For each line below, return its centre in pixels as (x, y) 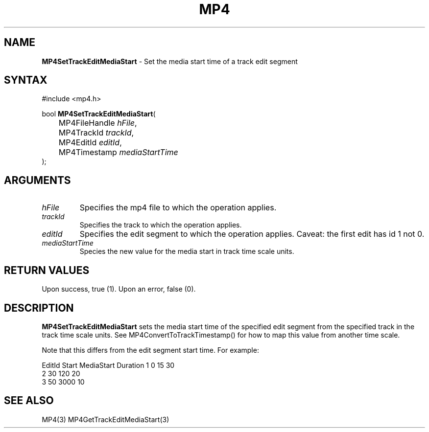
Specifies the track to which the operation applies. (161, 225)
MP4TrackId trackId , (96, 133)
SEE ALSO (29, 401)
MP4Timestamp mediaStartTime (118, 152)
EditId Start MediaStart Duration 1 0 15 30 (108, 365)
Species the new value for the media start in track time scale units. (187, 251)
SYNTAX (26, 80)
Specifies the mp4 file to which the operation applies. (178, 208)
